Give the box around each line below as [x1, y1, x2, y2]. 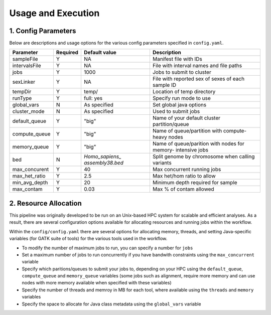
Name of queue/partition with [152, 127, 222, 134]
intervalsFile [12, 62, 41, 69]
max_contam [12, 186, 43, 193]
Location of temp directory [152, 88, 216, 95]
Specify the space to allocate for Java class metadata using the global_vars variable [22, 301, 201, 307]
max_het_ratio [12, 173, 46, 180]
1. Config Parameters [9, 27, 76, 35]
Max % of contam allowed [152, 186, 214, 193]
